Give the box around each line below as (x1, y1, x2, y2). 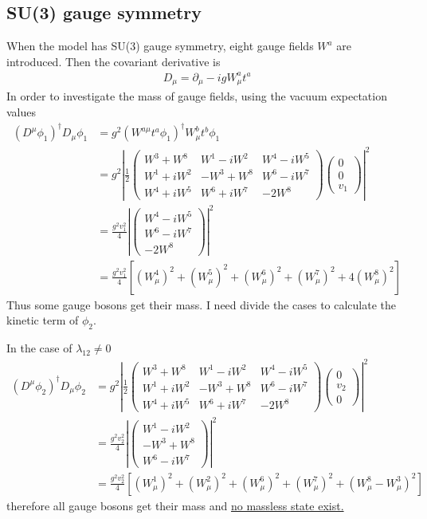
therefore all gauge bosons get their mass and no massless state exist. (6, 497, 344, 513)
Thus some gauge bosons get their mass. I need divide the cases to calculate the (6, 296, 397, 313)
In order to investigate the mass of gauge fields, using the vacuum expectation (6, 88, 387, 104)
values (6, 103, 37, 120)
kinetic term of (6, 312, 79, 328)
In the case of (6, 340, 72, 356)
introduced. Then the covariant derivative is (6, 53, 221, 69)
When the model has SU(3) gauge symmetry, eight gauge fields (6, 37, 314, 54)
